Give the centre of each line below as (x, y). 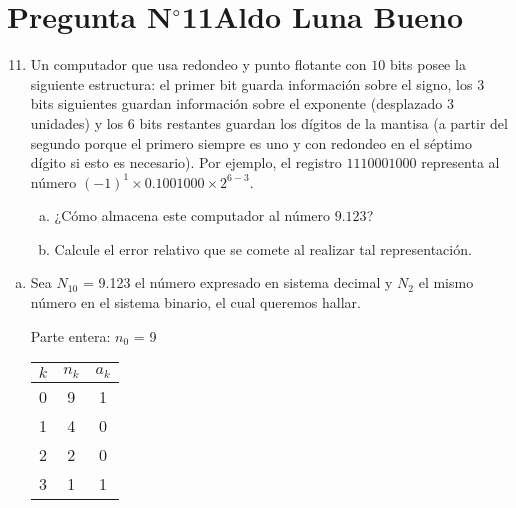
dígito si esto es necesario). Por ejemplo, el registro (186, 162)
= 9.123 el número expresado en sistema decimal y (237, 282)
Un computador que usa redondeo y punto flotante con (198, 64)
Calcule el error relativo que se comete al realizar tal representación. (263, 248)
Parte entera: (70, 335)
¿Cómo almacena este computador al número (192, 215)
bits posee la (427, 64)
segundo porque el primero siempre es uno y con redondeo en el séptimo (251, 142)
